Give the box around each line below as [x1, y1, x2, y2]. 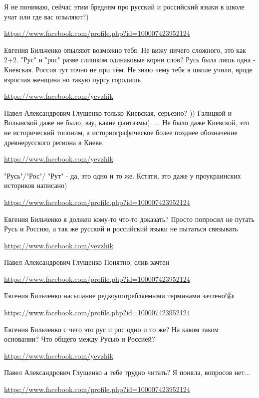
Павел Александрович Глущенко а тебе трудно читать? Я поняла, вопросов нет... [4, 367, 251, 378]
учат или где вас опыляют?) [4, 11, 89, 21]
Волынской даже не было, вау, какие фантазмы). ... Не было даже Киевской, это [4, 117, 250, 128]
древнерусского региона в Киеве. [4, 137, 104, 147]
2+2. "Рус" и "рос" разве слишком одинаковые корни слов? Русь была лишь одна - [4, 54, 256, 65]
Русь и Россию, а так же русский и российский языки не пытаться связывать [4, 223, 238, 234]
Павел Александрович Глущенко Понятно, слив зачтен [4, 257, 169, 267]
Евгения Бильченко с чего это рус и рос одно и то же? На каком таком [4, 324, 219, 334]
